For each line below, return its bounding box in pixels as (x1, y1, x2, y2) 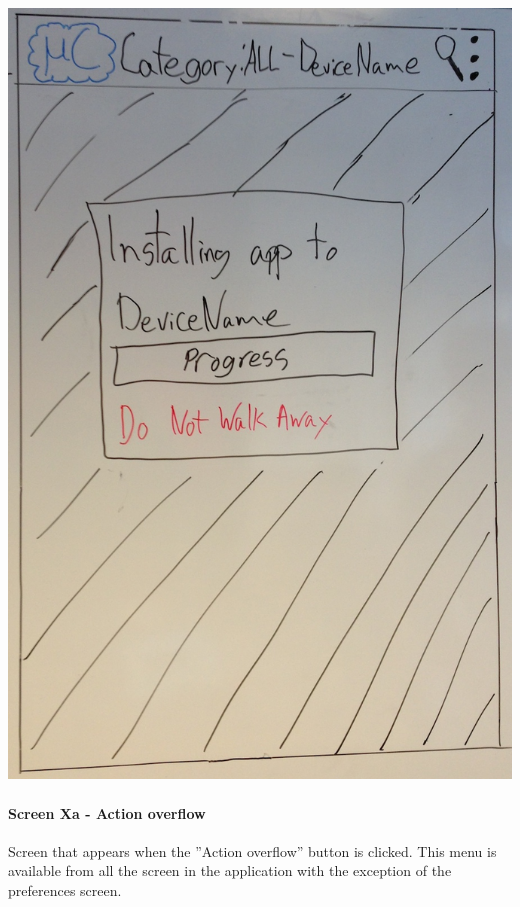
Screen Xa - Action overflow (8, 802, 206, 823)
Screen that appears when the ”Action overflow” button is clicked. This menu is (8, 840, 497, 861)
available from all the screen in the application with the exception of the (8, 860, 452, 881)
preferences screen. (8, 880, 122, 901)
